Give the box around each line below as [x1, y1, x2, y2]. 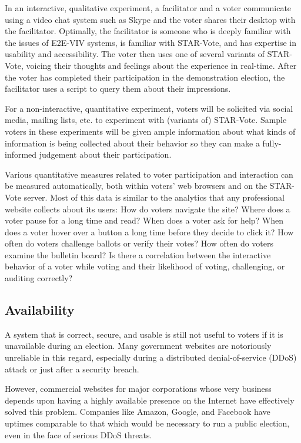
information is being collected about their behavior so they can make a [5, 136, 260, 149]
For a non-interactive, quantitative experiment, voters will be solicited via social [5, 102, 293, 114]
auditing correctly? [5, 272, 73, 284]
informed [5, 148, 37, 161]
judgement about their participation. [39, 148, 172, 161]
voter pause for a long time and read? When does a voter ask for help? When [5, 214, 284, 227]
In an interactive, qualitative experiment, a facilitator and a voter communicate [5, 2, 292, 14]
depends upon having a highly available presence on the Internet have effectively [5, 394, 295, 406]
